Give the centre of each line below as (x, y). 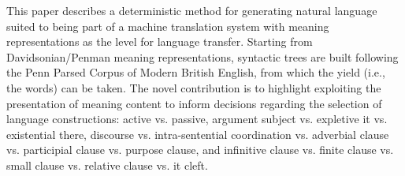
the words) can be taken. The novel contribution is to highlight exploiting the (194, 87)
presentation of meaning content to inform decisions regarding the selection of (194, 103)
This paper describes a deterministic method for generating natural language (192, 10)
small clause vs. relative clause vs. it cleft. (107, 165)
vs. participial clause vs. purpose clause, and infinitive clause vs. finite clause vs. (200, 150)
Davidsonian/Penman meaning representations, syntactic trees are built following (202, 56)
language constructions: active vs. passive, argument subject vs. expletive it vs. (197, 119)
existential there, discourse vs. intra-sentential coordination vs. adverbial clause (198, 134)
